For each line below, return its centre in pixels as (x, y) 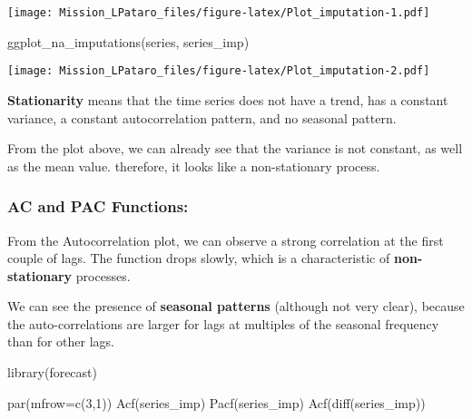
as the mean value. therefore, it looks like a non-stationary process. (194, 166)
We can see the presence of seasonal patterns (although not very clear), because (236, 306)
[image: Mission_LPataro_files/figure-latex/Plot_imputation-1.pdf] (219, 13)
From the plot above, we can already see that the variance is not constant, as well (235, 148)
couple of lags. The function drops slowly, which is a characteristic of (199, 258)
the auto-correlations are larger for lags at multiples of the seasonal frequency (223, 323)
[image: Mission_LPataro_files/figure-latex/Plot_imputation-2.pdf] (219, 71)
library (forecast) (52, 372)
